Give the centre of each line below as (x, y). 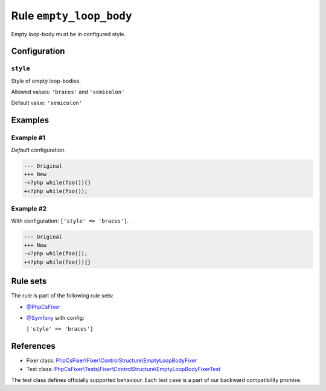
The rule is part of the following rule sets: (62, 296)
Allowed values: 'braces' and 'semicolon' (68, 92)
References (33, 346)
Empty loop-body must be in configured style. (69, 34)
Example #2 (29, 209)
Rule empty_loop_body (72, 16)
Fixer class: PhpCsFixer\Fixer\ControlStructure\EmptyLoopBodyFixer (112, 361)
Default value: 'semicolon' (47, 103)
